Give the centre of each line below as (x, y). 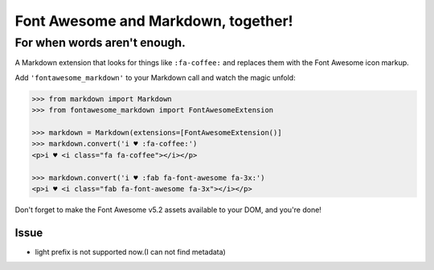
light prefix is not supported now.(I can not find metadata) (131, 252)
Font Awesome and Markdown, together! (154, 21)
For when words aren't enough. (100, 43)
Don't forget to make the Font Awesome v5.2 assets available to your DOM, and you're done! (168, 210)
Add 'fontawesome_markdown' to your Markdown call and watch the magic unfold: (156, 77)
